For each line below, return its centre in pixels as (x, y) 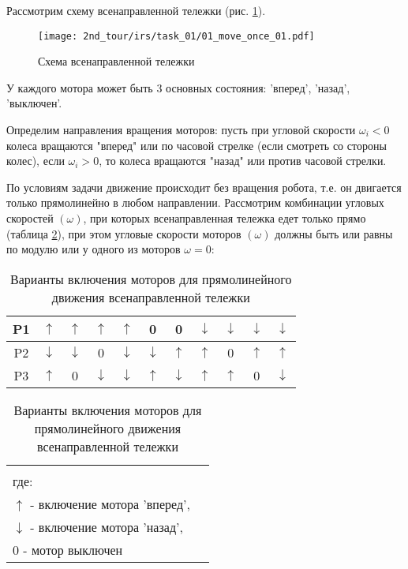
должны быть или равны (334, 233)
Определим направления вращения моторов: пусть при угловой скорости (181, 130)
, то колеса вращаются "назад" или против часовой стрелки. (243, 161)
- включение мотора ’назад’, (107, 526)
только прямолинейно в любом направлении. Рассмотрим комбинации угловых (195, 202)
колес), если (36, 161)
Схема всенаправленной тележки (116, 61)
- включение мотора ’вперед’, (110, 503)
